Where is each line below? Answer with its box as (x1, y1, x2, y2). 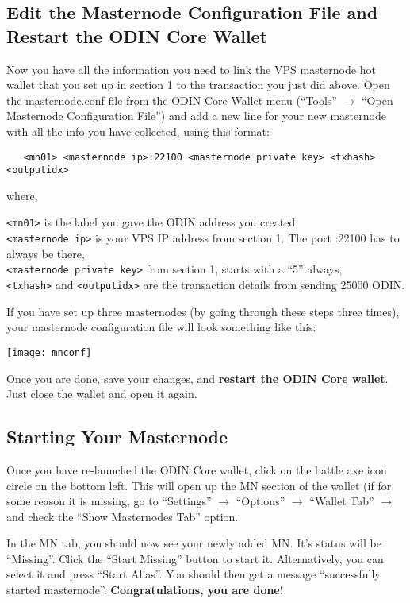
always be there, (6, 245, 85, 261)
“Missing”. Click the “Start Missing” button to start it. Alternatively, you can (6, 550, 384, 566)
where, (6, 187, 38, 203)
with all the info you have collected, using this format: (6, 122, 270, 139)
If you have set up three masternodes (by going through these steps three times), (6, 303, 400, 319)
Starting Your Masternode (6, 424, 228, 449)
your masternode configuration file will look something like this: (6, 319, 316, 335)
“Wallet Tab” (309, 493, 374, 509)
